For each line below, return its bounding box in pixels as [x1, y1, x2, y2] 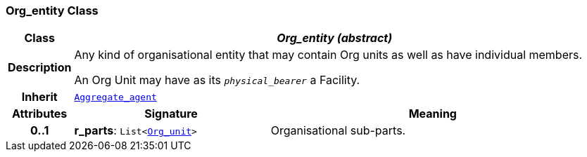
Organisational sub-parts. [270, 123, 406, 138]
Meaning [408, 107, 457, 121]
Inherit [21, 90, 58, 104]
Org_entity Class [6, 4, 99, 18]
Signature [144, 107, 198, 121]
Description [8, 60, 72, 75]
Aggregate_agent [74, 91, 157, 102]
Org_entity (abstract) [277, 31, 393, 46]
